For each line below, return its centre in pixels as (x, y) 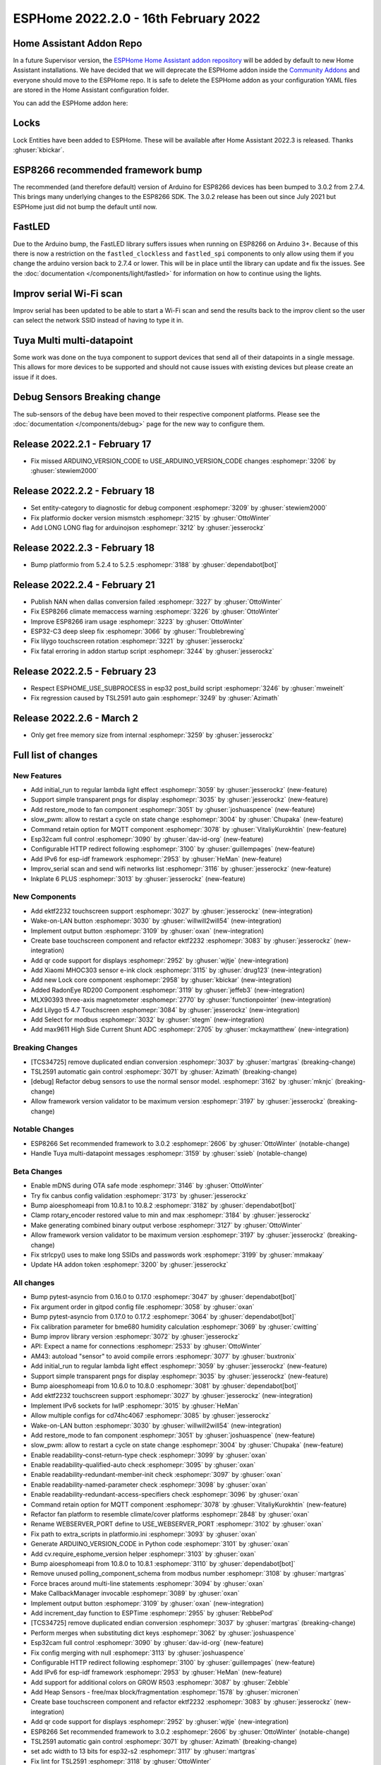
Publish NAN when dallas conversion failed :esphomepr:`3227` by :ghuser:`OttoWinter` (157, 602)
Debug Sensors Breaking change (87, 397)
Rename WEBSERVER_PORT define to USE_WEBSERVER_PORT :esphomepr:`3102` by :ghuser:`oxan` (177, 1524)
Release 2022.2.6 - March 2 (76, 718)
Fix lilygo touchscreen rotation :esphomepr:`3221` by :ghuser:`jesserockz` (138, 641)
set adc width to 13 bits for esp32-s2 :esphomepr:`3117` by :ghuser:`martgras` (144, 1752)
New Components (45, 897)
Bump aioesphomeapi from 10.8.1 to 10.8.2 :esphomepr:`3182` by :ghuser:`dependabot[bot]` (164, 1205)
